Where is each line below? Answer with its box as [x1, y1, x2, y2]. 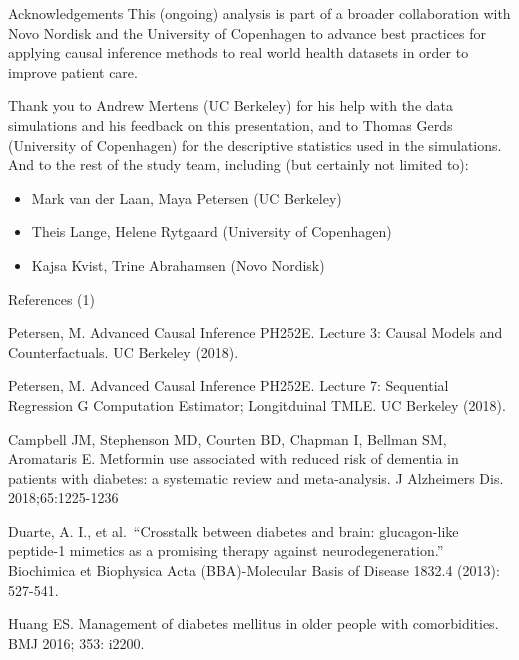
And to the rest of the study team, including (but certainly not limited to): [8, 154, 469, 175]
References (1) [8, 288, 96, 309]
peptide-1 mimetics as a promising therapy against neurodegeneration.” [8, 540, 444, 561]
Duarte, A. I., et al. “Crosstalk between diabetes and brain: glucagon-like [8, 520, 459, 541]
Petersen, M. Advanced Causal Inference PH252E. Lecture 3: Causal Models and [8, 322, 503, 343]
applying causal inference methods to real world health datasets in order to [8, 42, 469, 63]
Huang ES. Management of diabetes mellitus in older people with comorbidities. [8, 613, 499, 634]
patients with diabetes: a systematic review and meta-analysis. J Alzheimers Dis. [8, 467, 504, 488]
